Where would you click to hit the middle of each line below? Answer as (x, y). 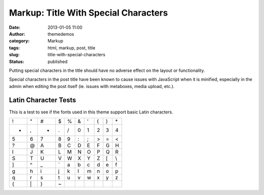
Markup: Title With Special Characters (88, 13)
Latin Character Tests (43, 100)
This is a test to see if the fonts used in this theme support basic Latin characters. (91, 112)
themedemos (61, 34)
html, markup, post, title (71, 48)
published (58, 62)
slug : (14, 55)
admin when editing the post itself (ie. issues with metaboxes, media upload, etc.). (92, 86)
